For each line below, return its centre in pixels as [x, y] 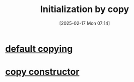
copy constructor [42, 72]
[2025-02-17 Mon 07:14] [85, 23]
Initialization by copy [85, 9]
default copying [39, 49]
